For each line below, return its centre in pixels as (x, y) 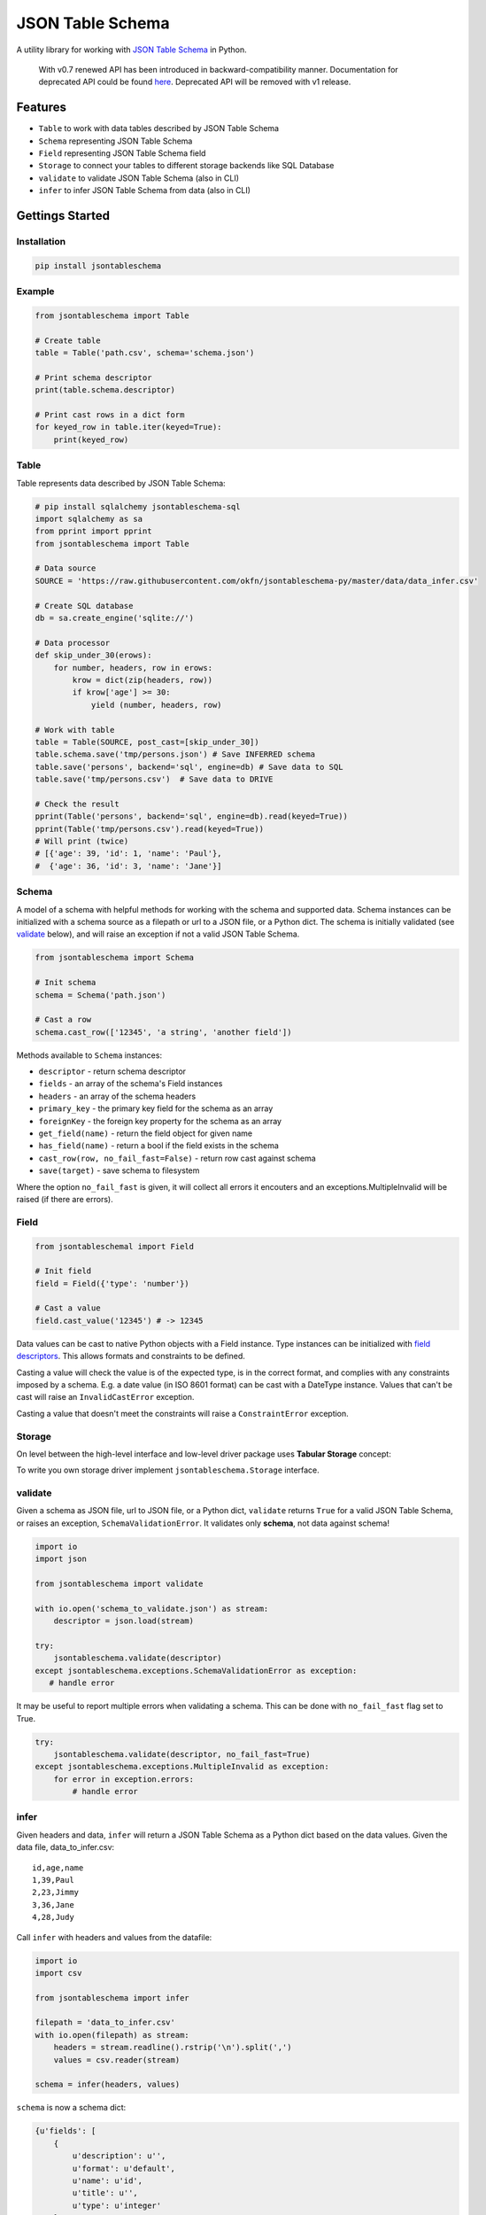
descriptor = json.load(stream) (124, 1621)
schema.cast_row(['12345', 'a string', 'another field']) (163, 1032)
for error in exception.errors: (124, 1779)
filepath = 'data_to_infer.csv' (105, 2023)
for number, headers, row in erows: (133, 668)
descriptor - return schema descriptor (112, 1071)
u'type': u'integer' (117, 2205)
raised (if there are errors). (65, 1199)
